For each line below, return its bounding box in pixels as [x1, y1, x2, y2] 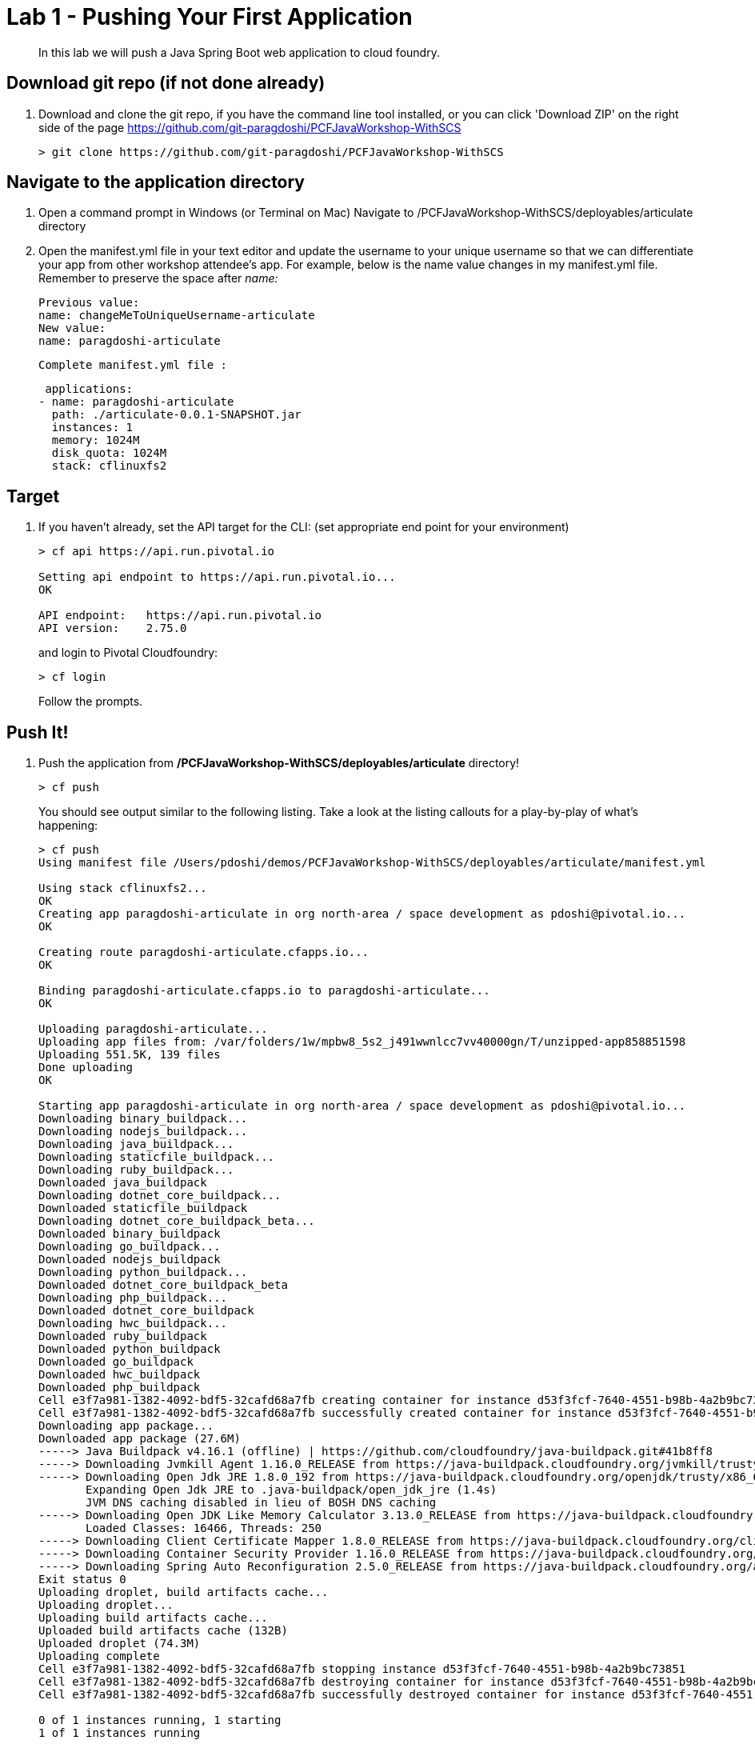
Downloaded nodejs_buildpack [38, 1253, 221, 1266]
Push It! [6, 722, 69, 742]
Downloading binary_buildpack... [38, 1112, 248, 1126]
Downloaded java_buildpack [38, 1176, 207, 1190]
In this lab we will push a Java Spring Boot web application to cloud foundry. [38, 45, 440, 59]
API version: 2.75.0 [38, 622, 187, 635]
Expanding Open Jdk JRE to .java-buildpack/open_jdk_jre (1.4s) [86, 1483, 497, 1497]
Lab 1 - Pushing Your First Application [6, 3, 413, 30]
